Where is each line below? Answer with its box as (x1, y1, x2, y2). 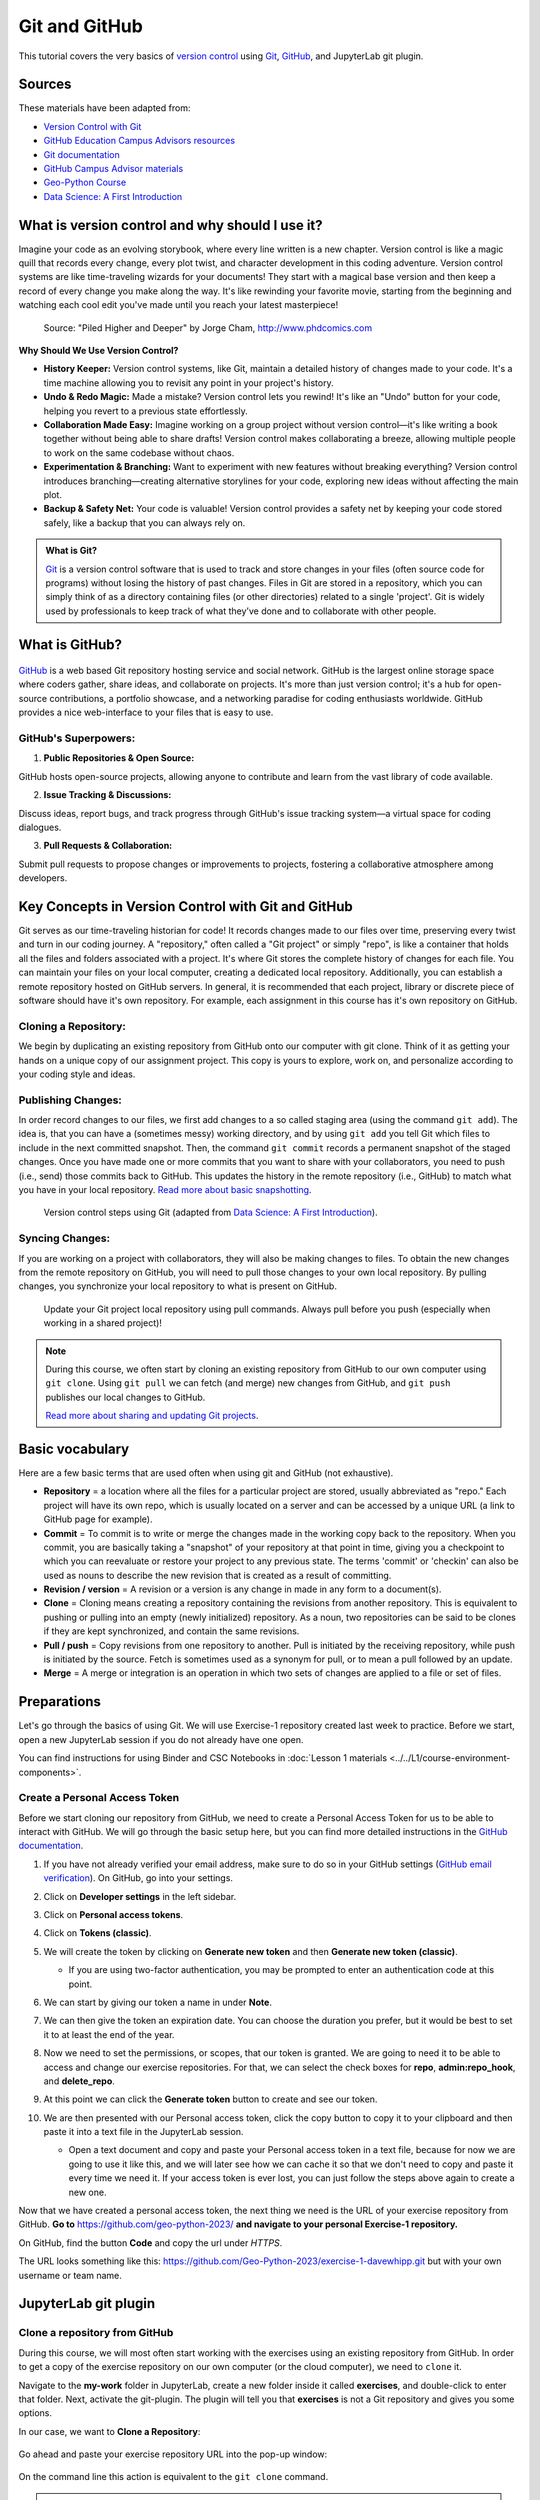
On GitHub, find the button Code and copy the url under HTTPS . (18, 2236, 283, 2249)
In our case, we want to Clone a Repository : (18, 2425, 201, 2437)
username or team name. (18, 2269, 122, 2281)
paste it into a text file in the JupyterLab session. (43, 2126, 244, 2138)
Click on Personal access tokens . (43, 1909, 184, 1920)
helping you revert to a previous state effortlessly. (43, 405, 249, 417)
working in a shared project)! (43, 1317, 162, 1329)
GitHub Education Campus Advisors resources (43, 135, 235, 147)
